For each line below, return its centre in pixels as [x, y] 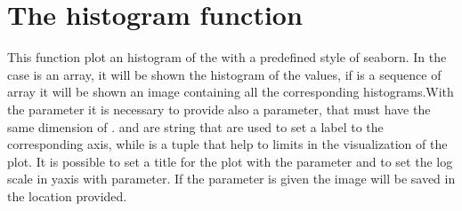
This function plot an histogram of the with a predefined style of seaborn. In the [227, 57]
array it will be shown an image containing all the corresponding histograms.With [231, 92]
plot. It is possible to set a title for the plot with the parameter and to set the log [230, 161]
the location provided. [67, 195]
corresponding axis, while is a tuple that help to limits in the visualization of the [227, 144]
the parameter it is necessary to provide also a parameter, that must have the [219, 109]
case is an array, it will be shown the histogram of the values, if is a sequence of [224, 74]
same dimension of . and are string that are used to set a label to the [195, 126]
